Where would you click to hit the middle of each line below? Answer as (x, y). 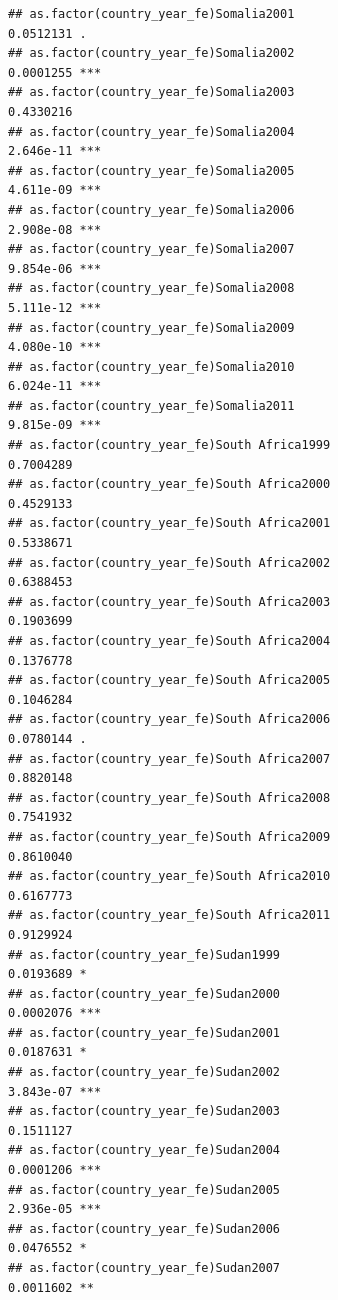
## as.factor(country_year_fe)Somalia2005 (151, 170)
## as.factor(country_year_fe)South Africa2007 (169, 758)
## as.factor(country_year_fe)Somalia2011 (151, 405)
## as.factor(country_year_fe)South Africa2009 (169, 836)
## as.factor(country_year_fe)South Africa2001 (169, 523)
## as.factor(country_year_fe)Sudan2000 (144, 993)
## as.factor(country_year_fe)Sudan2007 (144, 1268)
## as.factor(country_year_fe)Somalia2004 (151, 131)
